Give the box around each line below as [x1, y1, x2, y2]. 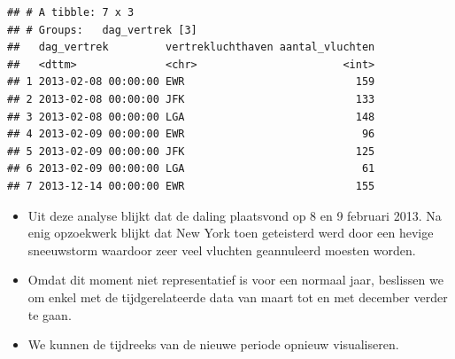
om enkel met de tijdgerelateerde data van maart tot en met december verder [27, 287, 448, 306]
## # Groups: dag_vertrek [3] [7, 23, 197, 36]
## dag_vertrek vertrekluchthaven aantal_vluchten [7, 41, 375, 54]
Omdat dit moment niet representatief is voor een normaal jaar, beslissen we [27, 270, 443, 289]
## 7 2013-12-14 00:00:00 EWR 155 [7, 179, 375, 192]
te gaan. [27, 305, 72, 324]
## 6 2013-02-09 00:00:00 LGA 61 [7, 162, 375, 176]
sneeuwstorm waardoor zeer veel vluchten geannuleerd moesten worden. [27, 240, 416, 259]
